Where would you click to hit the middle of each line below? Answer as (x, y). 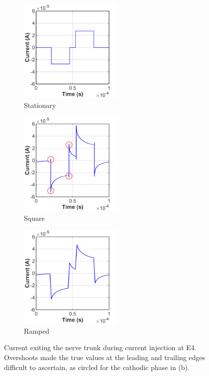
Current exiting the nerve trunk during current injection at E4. (100, 347)
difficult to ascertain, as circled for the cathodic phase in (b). (97, 367)
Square (34, 218)
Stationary (40, 105)
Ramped (37, 330)
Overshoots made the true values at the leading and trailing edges (105, 357)
